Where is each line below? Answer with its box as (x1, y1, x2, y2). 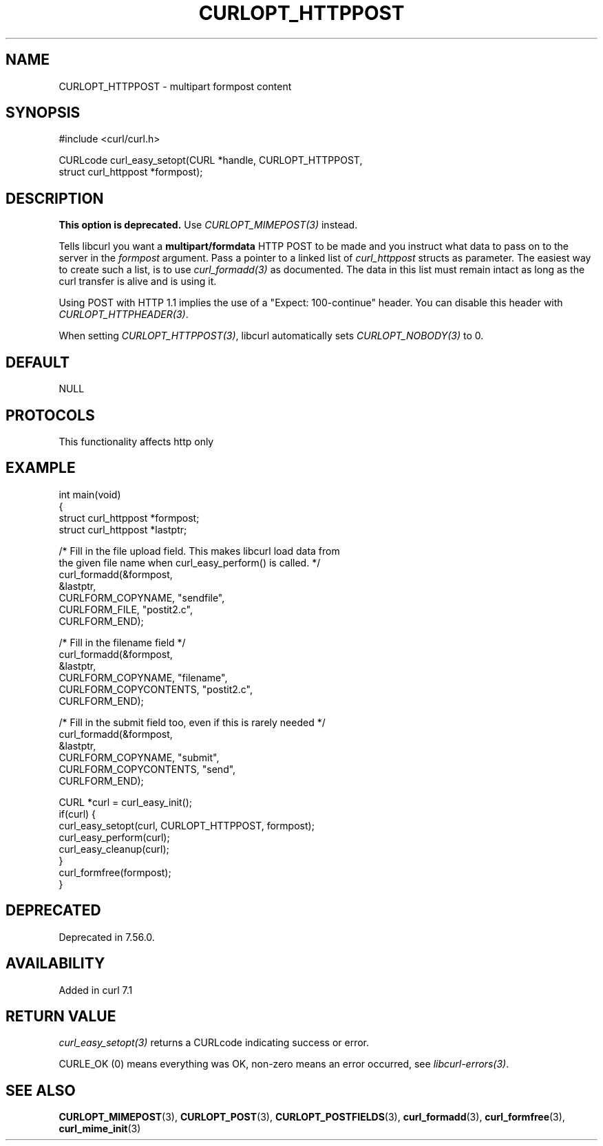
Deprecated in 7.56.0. (59, 931, 155, 943)
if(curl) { (59, 807, 96, 820)
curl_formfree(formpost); (59, 866, 171, 878)
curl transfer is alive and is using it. (59, 275, 217, 288)
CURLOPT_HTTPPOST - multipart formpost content (59, 80, 292, 92)
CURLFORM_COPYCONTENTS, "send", (59, 763, 236, 775)
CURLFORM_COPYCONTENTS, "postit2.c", (59, 683, 253, 695)
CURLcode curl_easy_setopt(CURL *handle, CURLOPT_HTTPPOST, (59, 154, 363, 167)
